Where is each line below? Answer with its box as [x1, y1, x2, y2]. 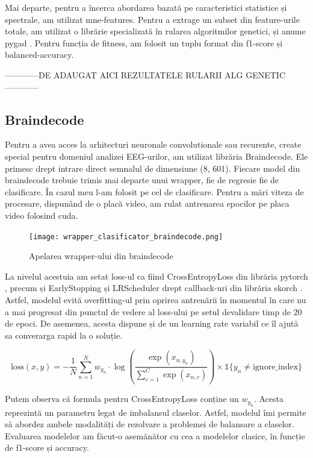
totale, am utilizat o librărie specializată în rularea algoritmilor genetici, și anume [5, 25, 306, 37]
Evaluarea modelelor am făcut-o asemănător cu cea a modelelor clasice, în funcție [5, 429, 305, 442]
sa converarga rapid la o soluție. [5, 328, 123, 341]
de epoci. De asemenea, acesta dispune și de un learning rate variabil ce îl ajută [5, 317, 299, 330]
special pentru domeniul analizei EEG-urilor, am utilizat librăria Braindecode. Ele [5, 149, 308, 162]
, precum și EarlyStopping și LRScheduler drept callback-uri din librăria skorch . [5, 281, 303, 294]
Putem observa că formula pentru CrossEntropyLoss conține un [5, 392, 239, 405]
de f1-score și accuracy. [5, 441, 89, 454]
